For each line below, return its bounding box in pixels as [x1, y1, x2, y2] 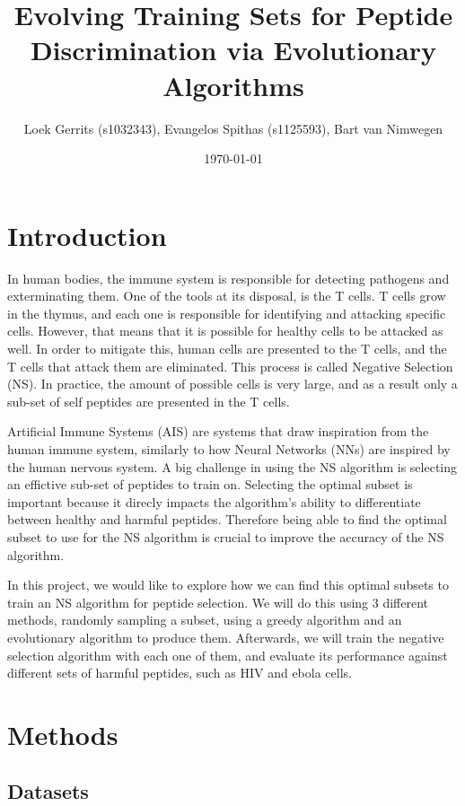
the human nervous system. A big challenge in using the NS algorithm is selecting [7, 457, 458, 476]
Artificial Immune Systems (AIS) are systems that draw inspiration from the [7, 422, 429, 441]
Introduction [7, 216, 167, 253]
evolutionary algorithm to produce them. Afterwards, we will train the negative [7, 627, 444, 646]
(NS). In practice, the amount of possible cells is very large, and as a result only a [7, 374, 458, 393]
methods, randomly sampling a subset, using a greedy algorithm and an [7, 610, 402, 629]
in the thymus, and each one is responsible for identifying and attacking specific [7, 303, 446, 322]
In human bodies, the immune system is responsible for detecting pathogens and [7, 268, 450, 287]
